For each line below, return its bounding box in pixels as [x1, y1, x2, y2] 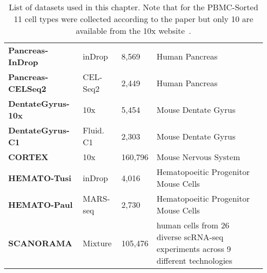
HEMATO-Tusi [8, 171, 71, 184]
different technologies [157, 255, 233, 266]
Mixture [83, 237, 112, 249]
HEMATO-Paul [8, 198, 73, 210]
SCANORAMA [8, 237, 72, 249]
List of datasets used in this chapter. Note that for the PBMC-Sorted [9, 1, 258, 13]
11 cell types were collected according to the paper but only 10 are [13, 13, 253, 25]
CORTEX [8, 151, 49, 163]
